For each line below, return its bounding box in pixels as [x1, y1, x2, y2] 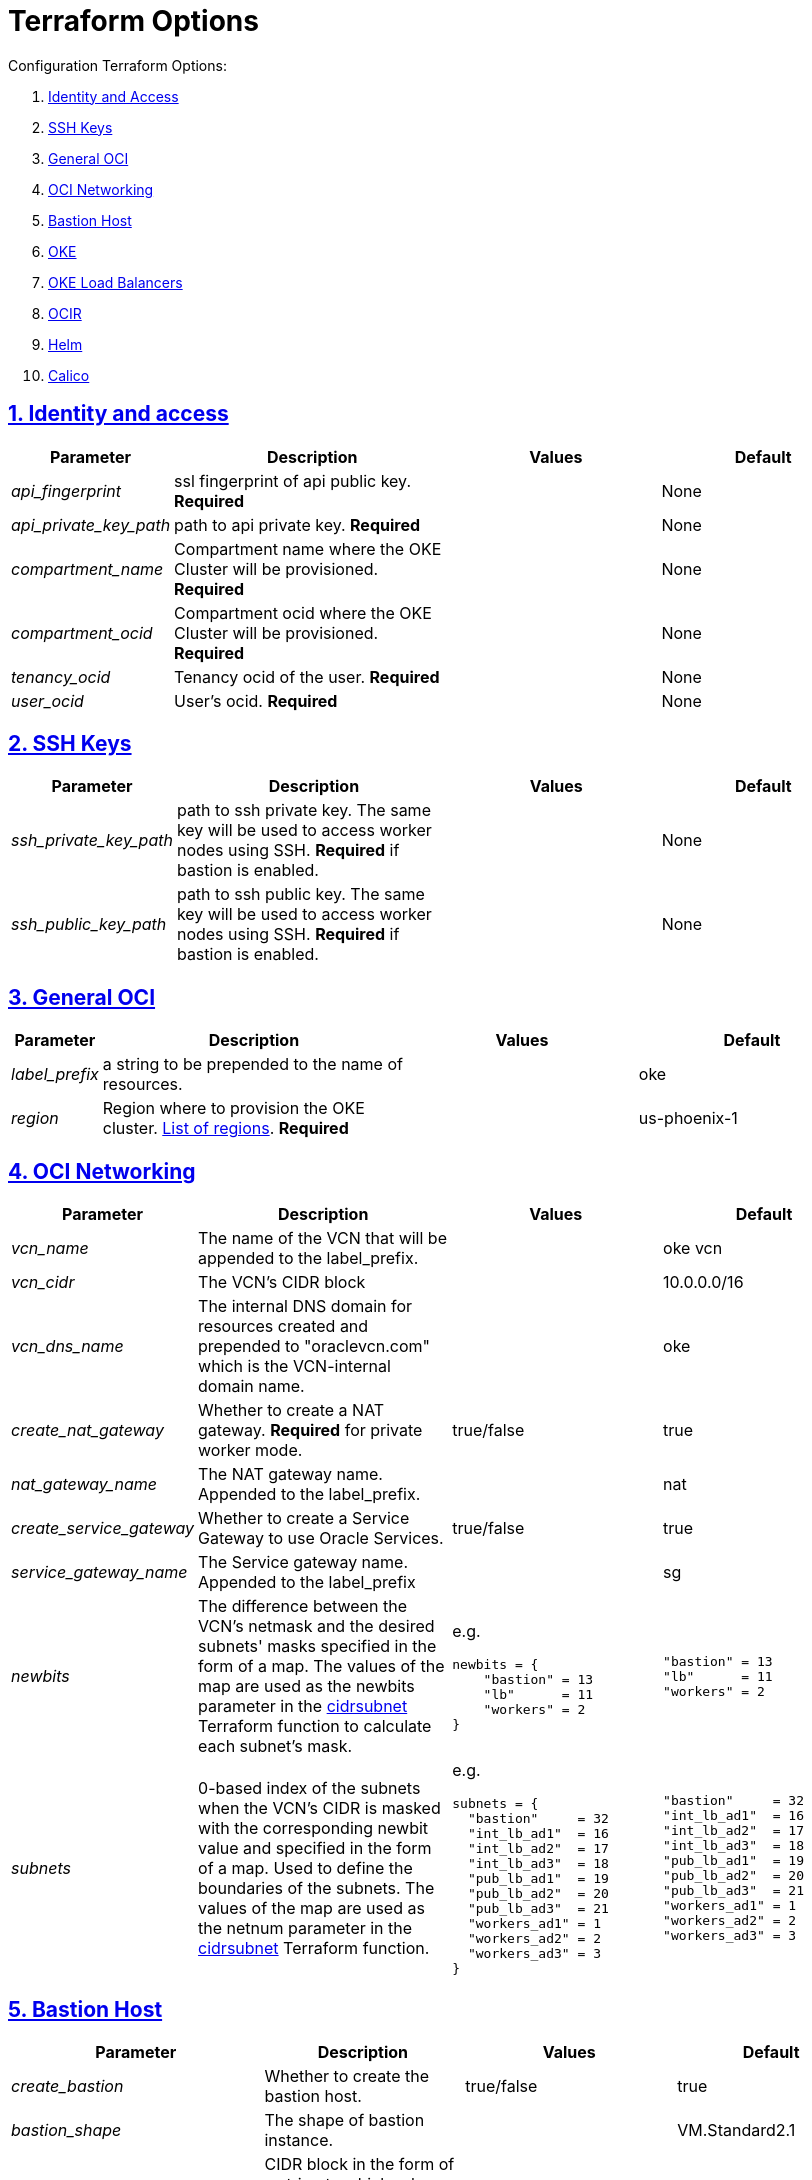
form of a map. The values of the [198, 1656, 445, 1677]
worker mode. [198, 1440, 303, 1461]
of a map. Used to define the [198, 1858, 413, 1879]
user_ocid [11, 690, 84, 711]
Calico [48, 366, 90, 384]
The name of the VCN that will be [198, 1228, 447, 1249]
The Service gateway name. [198, 1552, 409, 1573]
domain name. [198, 1376, 305, 1397]
